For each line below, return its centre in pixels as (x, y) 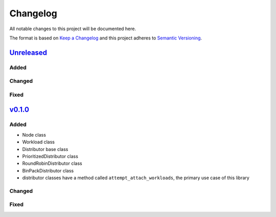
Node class (34, 135)
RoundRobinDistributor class (52, 163)
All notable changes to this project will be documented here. (73, 29)
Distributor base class (45, 149)
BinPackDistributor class (48, 170)
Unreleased (28, 52)
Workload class (38, 142)
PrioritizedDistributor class (50, 156)
